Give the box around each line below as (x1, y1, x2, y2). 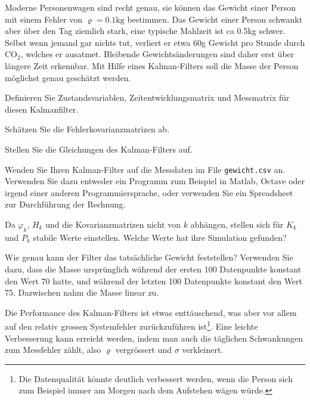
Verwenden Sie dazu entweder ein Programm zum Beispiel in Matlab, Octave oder (5, 175, 305, 187)
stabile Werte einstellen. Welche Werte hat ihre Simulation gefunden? (33, 231, 287, 243)
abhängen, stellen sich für (190, 218, 284, 230)
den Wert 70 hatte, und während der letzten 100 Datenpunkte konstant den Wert (5, 274, 303, 287)
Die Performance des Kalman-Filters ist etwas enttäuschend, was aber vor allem (5, 306, 297, 318)
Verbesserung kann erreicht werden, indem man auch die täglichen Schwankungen (5, 331, 303, 344)
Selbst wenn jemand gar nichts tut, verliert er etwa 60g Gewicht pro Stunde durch (5, 36, 305, 48)
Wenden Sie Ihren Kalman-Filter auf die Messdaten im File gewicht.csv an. (5, 163, 286, 175)
